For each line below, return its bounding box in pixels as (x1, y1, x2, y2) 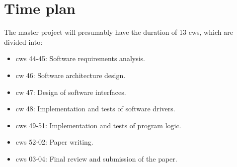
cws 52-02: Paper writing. (15, 137, 93, 147)
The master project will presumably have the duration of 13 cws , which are (4, 27, 233, 37)
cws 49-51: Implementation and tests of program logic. (15, 120, 181, 130)
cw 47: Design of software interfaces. (15, 86, 126, 97)
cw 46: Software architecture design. (15, 70, 126, 80)
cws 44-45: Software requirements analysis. (15, 53, 145, 64)
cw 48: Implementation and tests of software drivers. (15, 103, 175, 114)
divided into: (4, 36, 43, 47)
